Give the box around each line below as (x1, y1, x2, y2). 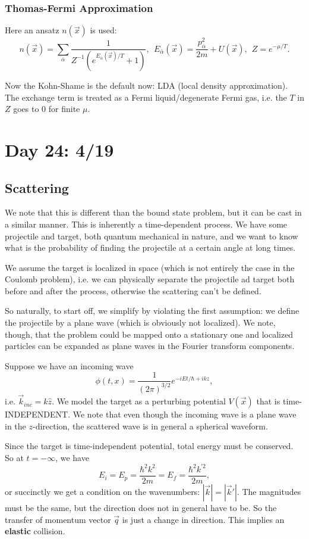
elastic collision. (5, 525, 65, 537)
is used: (90, 24, 117, 36)
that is (256, 395, 280, 407)
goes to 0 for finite (13, 102, 80, 115)
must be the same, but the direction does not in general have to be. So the (5, 501, 277, 514)
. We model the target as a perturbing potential (52, 395, 226, 407)
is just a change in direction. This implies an (122, 513, 285, 525)
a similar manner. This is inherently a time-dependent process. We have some (5, 217, 288, 230)
